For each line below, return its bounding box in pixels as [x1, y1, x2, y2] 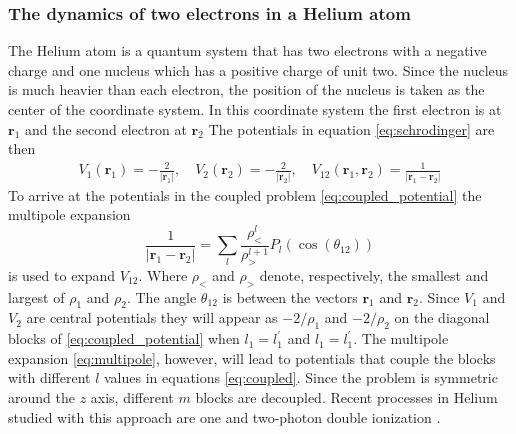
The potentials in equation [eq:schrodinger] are [208, 118, 495, 139]
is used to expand [8, 264, 116, 285]
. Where [138, 264, 188, 285]
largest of [8, 286, 65, 307]
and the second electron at [24, 118, 187, 139]
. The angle [126, 286, 197, 307]
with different [8, 367, 91, 388]
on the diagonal [394, 307, 490, 328]
